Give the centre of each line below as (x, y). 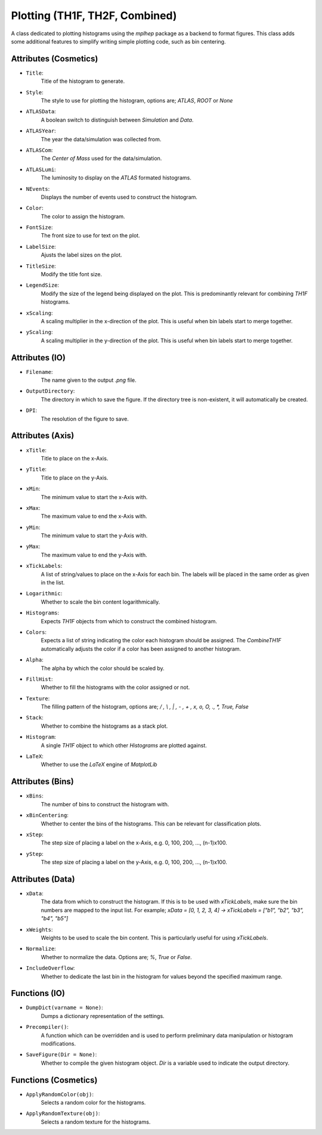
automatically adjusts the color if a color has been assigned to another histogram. (141, 649)
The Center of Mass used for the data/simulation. (101, 159)
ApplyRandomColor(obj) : (60, 1094)
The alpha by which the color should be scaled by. (103, 668)
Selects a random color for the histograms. (93, 1103)
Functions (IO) (38, 993)
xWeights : (39, 929)
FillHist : (39, 679)
